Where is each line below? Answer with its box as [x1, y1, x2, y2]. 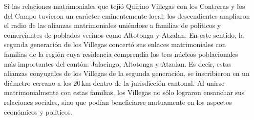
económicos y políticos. [4, 106, 73, 117]
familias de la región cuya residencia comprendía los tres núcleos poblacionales [4, 48, 238, 59]
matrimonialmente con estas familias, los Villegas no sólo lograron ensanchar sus [4, 87, 245, 97]
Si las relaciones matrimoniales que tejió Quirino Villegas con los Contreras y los [4, 1, 245, 11]
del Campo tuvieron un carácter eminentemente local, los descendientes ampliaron [4, 10, 250, 21]
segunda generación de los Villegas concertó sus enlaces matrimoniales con [4, 39, 226, 49]
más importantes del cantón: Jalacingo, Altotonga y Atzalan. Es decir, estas [4, 58, 232, 69]
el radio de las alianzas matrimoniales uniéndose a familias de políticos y [4, 20, 221, 30]
